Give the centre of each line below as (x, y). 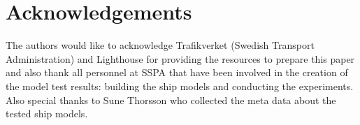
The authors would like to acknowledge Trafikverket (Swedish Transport (160, 45)
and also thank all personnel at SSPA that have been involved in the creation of (177, 72)
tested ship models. (47, 113)
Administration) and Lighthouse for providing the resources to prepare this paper (180, 58)
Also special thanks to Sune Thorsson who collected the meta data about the (171, 100)
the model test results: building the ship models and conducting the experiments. (180, 86)
